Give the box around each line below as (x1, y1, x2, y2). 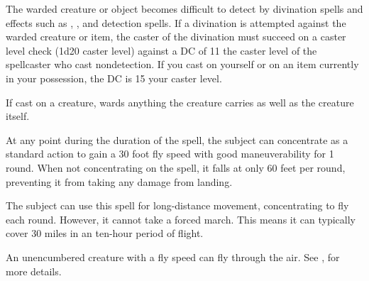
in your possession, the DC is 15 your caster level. (6, 70, 222, 85)
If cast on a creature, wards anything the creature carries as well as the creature (6, 94, 354, 109)
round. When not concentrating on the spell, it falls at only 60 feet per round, (6, 160, 346, 175)
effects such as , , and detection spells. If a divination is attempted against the (6, 15, 346, 30)
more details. (6, 263, 62, 278)
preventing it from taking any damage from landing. (6, 174, 233, 189)
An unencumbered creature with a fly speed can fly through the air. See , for (6, 249, 340, 264)
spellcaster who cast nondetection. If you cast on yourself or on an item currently (6, 57, 359, 72)
